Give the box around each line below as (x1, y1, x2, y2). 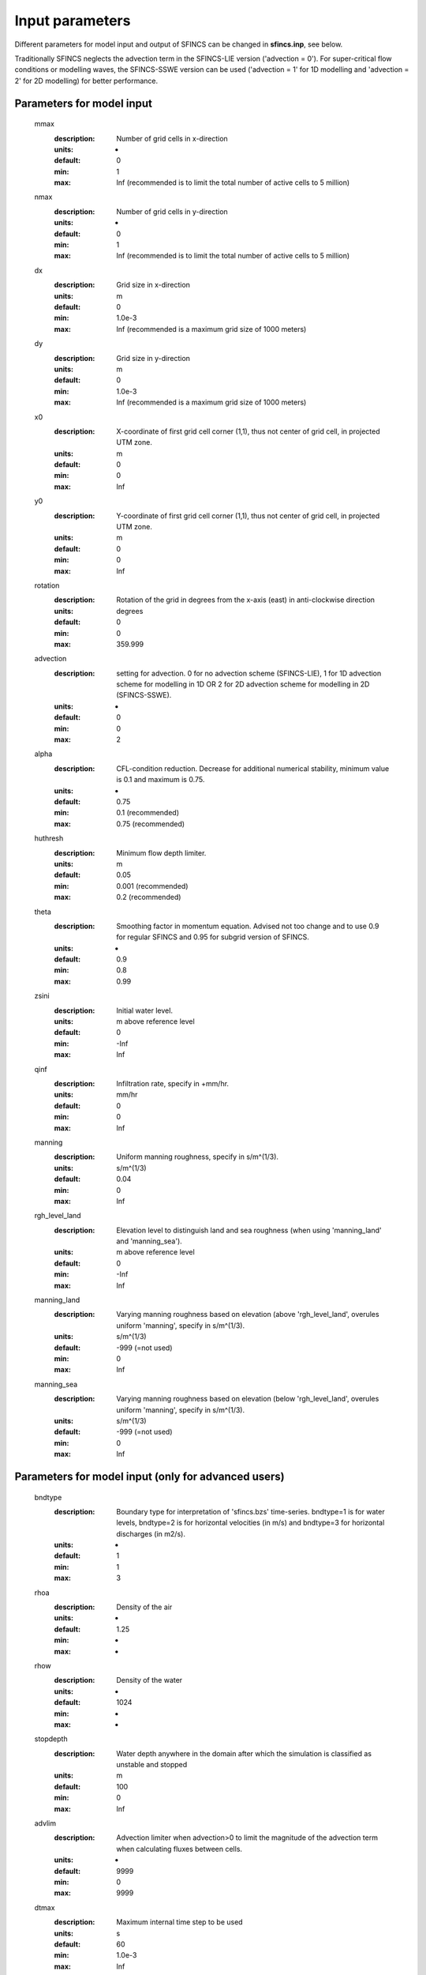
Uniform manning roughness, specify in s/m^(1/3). (116, 1152, 279, 1161)
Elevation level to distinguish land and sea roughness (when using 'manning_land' (116, 1225, 382, 1235)
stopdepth (34, 1734, 68, 1744)
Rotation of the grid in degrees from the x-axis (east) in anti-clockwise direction (116, 595, 375, 604)
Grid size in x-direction (116, 280, 191, 290)
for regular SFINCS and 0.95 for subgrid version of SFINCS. (116, 932, 309, 942)
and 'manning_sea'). (116, 1236, 183, 1246)
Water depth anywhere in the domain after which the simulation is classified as (116, 1748, 372, 1758)
